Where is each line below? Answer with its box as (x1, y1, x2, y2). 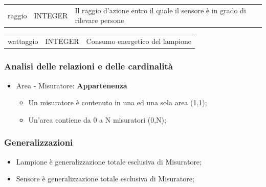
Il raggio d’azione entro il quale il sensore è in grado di (75, 5, 246, 15)
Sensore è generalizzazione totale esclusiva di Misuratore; (16, 173, 194, 184)
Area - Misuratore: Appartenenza (16, 80, 127, 90)
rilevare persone (75, 15, 124, 26)
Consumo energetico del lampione (86, 36, 191, 46)
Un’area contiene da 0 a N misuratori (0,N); (28, 114, 166, 125)
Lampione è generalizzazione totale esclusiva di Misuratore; (16, 156, 202, 167)
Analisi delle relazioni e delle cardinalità (4, 60, 173, 73)
